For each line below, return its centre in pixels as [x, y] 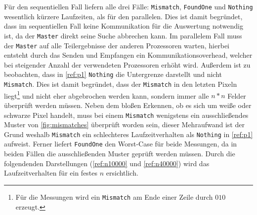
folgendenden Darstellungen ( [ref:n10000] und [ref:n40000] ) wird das [107, 163]
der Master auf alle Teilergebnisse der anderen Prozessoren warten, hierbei [117, 45]
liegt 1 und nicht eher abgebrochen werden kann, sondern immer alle [107, 95]
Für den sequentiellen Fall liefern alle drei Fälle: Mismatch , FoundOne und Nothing [128, 6]
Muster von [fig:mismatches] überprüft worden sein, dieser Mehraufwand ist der [124, 125]
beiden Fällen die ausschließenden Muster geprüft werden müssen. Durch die [120, 154]
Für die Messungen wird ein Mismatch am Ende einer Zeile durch [114, 197]
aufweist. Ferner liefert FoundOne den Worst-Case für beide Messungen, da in [121, 144]
